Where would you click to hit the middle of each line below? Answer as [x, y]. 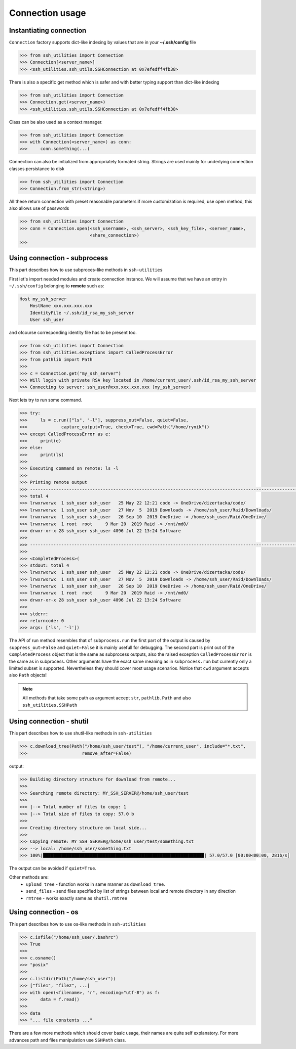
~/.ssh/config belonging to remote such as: [57, 286]
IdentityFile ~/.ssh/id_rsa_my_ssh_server [82, 313]
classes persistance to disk [37, 169]
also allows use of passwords [39, 208]
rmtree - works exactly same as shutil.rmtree [77, 898]
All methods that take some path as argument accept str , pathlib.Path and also [107, 698]
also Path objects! [28, 675]
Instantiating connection [48, 30]
